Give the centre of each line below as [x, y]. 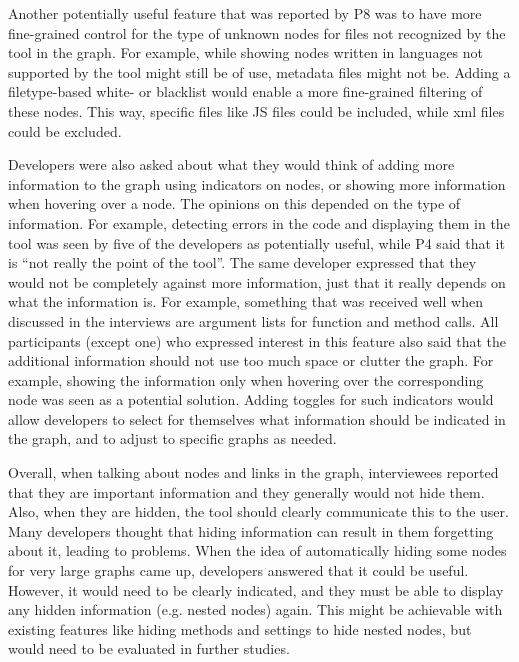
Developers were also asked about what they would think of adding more [231, 164]
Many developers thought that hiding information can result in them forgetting [251, 530]
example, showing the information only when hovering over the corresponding [246, 379]
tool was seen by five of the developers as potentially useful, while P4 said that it [256, 242]
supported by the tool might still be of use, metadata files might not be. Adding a [259, 71]
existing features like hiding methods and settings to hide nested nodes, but [240, 628]
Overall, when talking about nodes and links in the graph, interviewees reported [253, 472]
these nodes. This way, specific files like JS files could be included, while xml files [256, 110]
